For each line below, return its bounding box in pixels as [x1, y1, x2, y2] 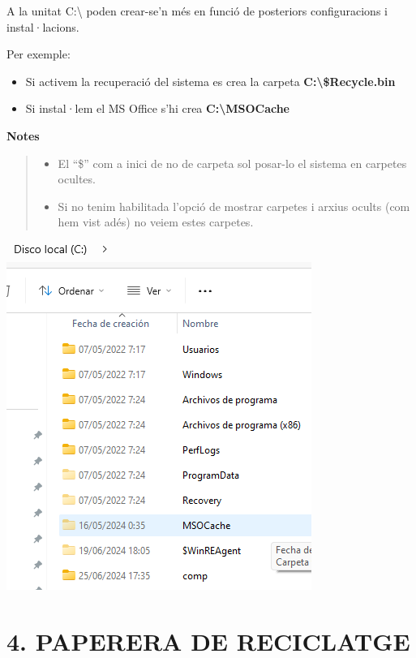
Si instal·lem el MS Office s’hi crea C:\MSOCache [25, 100, 290, 117]
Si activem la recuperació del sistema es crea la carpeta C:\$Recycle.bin [25, 72, 396, 89]
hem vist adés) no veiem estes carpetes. [58, 213, 254, 230]
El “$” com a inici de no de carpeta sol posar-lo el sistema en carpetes [58, 154, 407, 171]
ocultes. [58, 170, 96, 187]
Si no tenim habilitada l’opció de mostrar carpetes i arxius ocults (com [58, 197, 410, 214]
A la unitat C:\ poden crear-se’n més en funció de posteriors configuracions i [6, 2, 388, 19]
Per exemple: [6, 45, 71, 62]
